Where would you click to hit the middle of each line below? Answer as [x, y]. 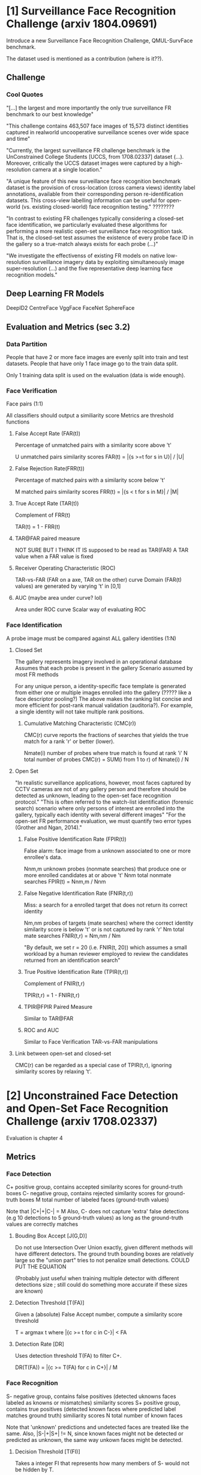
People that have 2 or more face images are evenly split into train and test [97, 357]
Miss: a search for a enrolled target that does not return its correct [106, 905]
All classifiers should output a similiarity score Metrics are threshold [90, 416]
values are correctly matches [42, 1224]
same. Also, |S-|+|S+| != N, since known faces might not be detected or [95, 1433]
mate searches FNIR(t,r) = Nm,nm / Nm [72, 935]
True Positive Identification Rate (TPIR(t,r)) [76, 972]
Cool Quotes [25, 94]
